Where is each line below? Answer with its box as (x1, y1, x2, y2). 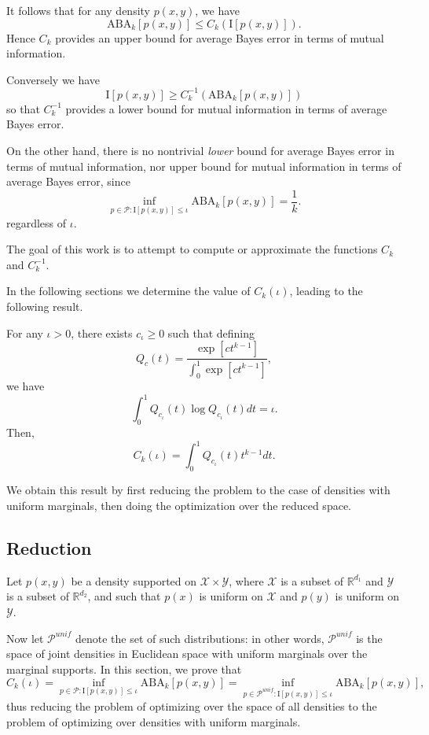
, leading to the (289, 283, 363, 299)
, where (229, 572, 264, 589)
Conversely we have (6, 71, 101, 87)
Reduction (6, 535, 92, 560)
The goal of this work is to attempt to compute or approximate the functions (6, 241, 378, 257)
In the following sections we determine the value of (6, 283, 251, 299)
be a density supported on (71, 572, 197, 589)
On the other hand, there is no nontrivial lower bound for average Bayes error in (6, 142, 394, 159)
